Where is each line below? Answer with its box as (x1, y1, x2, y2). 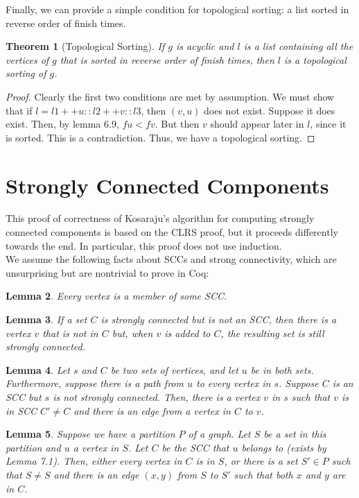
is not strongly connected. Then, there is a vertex (53, 390, 261, 404)
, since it (310, 117, 347, 131)
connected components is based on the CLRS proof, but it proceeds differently (6, 225, 338, 239)
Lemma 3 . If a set (6, 312, 87, 327)
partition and (6, 440, 61, 454)
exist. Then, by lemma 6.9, (6, 117, 119, 131)
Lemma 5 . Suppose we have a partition (6, 427, 175, 441)
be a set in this (263, 427, 326, 441)
